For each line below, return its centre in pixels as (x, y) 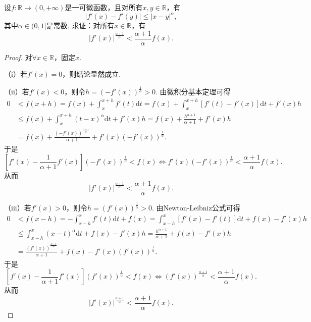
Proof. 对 (18, 57)
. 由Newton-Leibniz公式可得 (196, 208)
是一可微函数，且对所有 (104, 7)
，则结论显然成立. (92, 74)
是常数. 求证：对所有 (80, 25)
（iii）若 (18, 208)
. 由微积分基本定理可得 (193, 92)
